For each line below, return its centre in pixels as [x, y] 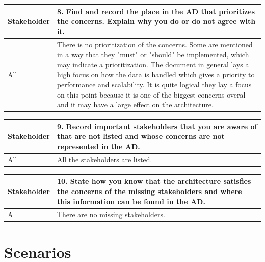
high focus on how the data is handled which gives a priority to [156, 74]
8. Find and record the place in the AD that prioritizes [156, 11]
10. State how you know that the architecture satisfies [154, 181]
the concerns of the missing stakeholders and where [149, 191]
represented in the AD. [98, 146]
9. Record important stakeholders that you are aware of [157, 126]
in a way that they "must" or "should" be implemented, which [153, 54]
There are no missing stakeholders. [111, 214]
